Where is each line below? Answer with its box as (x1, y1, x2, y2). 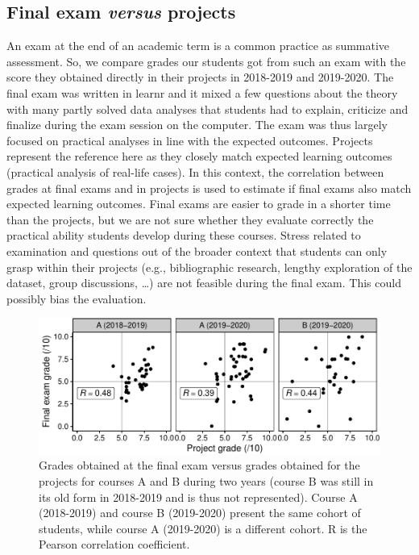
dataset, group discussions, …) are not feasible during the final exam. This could (6, 274, 401, 291)
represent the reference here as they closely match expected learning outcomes (6, 148, 392, 165)
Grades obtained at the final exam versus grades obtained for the (39, 457, 360, 474)
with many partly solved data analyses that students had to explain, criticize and (6, 100, 409, 117)
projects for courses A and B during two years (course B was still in (39, 473, 374, 490)
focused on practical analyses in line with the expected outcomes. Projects (6, 131, 373, 148)
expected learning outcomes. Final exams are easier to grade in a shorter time (6, 195, 391, 212)
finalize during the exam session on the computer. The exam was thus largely (6, 116, 388, 133)
